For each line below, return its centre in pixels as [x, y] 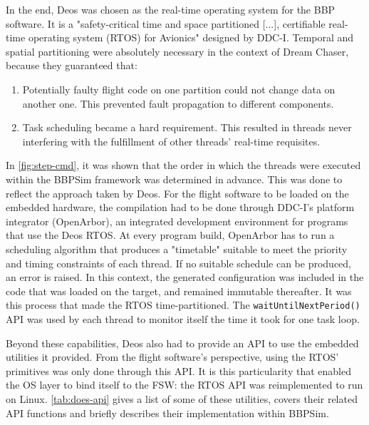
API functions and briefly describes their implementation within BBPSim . [167, 413]
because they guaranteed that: [72, 65]
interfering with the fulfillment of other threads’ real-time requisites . [171, 141]
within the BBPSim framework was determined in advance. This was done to [174, 179]
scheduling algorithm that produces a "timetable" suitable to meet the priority [177, 249]
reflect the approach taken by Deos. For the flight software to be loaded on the [177, 193]
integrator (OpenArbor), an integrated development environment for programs [177, 221]
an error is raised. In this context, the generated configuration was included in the [185, 277]
